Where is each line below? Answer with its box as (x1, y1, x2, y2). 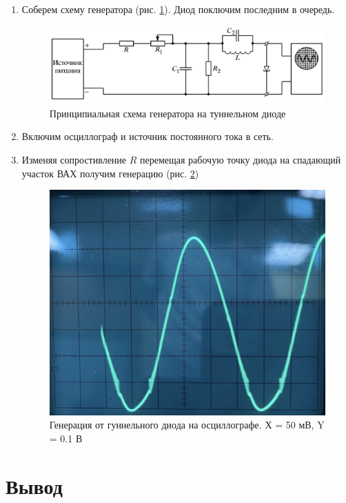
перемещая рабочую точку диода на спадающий (140, 152, 341, 166)
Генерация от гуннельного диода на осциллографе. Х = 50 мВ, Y (49, 417, 325, 432)
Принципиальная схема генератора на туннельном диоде (49, 106, 286, 120)
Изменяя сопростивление (21, 152, 127, 166)
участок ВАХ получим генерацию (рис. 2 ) (21, 166, 199, 180)
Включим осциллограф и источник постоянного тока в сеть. (21, 129, 274, 144)
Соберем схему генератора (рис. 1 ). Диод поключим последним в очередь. (21, 2, 335, 16)
